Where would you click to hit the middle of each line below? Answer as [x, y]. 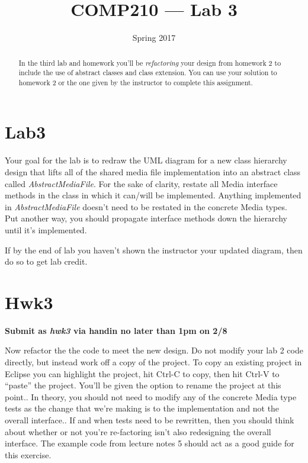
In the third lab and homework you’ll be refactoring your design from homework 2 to [150, 62]
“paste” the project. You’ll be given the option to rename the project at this [143, 385]
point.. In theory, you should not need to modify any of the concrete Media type [151, 396]
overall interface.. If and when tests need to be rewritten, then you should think [150, 420]
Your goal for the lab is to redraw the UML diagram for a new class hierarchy [146, 160]
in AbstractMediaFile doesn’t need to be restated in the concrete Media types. [146, 206]
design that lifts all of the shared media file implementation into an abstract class [153, 172]
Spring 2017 [154, 38]
